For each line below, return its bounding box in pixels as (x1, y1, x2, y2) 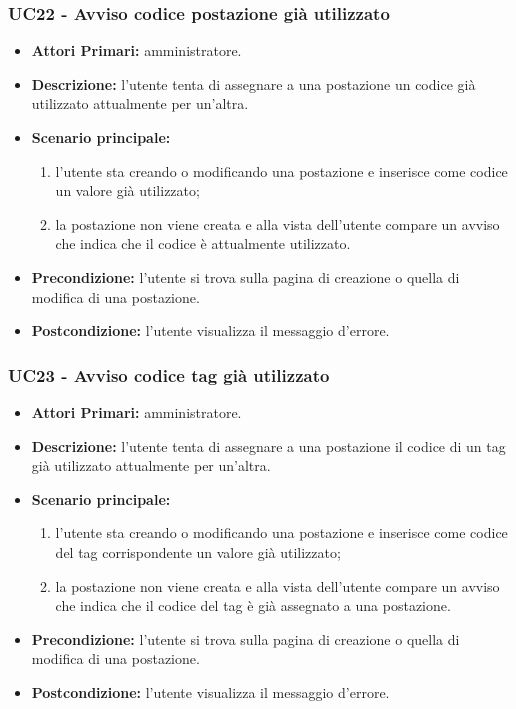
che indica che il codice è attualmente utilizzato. (55, 233, 351, 254)
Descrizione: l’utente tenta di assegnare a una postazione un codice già (31, 73, 476, 94)
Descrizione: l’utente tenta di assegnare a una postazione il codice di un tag (31, 435, 506, 456)
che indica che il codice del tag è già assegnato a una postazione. (55, 595, 451, 616)
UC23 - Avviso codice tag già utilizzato (8, 362, 330, 387)
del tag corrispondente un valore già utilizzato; (55, 541, 341, 562)
